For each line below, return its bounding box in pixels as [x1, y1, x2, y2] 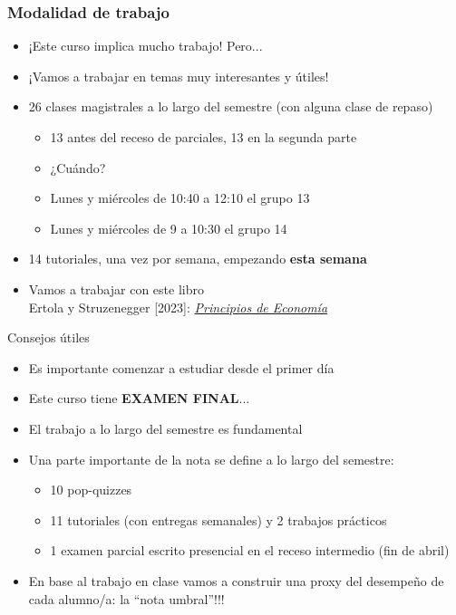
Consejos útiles [7, 328, 90, 347]
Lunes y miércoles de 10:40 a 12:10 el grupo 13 [50, 188, 310, 207]
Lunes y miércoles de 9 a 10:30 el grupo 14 [50, 218, 287, 237]
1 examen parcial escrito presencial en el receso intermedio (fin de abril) [50, 541, 450, 560]
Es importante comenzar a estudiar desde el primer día [28, 358, 335, 377]
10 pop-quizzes [50, 480, 132, 499]
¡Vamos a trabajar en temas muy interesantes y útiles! [28, 66, 329, 85]
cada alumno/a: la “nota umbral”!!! [28, 589, 225, 608]
